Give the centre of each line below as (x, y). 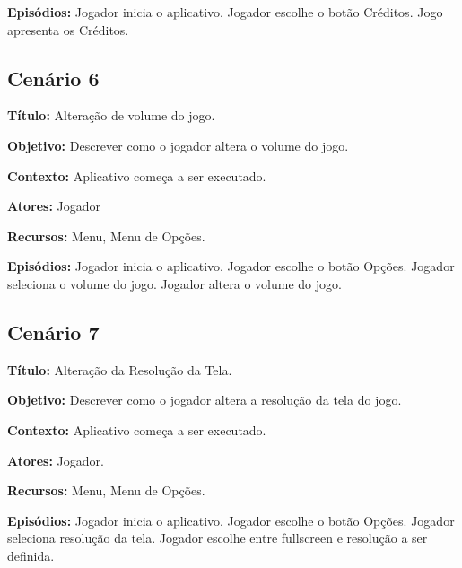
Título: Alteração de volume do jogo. (111, 115)
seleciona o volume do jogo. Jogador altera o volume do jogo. (174, 283)
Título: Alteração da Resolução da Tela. (120, 369)
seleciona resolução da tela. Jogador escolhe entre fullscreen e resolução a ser (218, 538)
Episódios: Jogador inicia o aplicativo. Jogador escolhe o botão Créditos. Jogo (225, 12)
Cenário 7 (53, 332)
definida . (31, 555)
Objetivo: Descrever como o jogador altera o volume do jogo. (178, 145)
